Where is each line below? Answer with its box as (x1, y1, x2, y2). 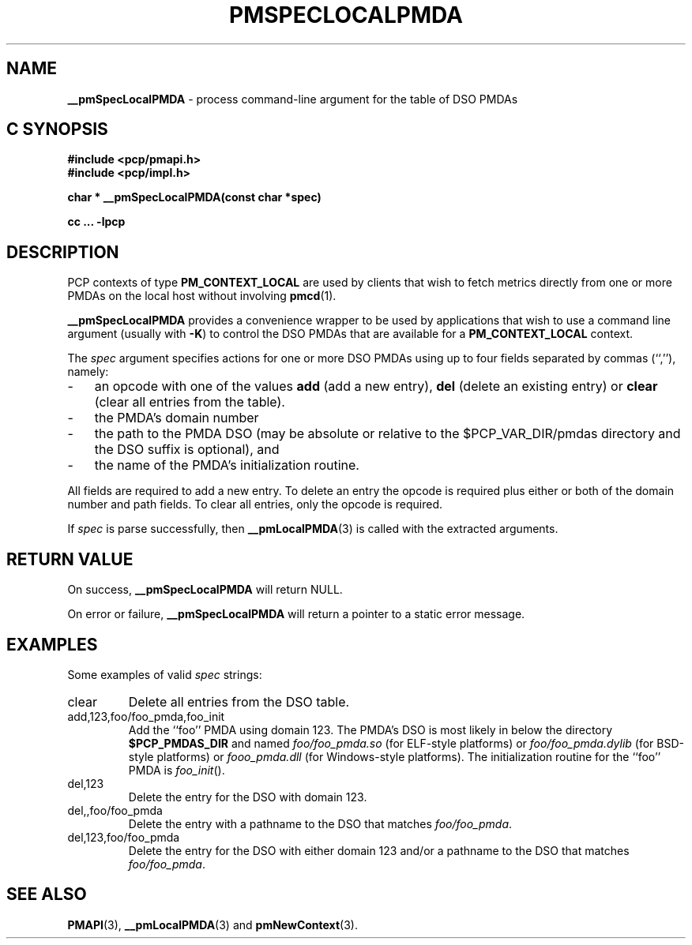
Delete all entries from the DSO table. (128, 693, 350, 710)
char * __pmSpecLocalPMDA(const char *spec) (67, 190, 322, 204)
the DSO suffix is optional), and (94, 441, 280, 458)
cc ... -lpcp (67, 215, 126, 229)
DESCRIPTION (6, 242, 119, 262)
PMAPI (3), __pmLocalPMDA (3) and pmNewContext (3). (67, 917, 358, 932)
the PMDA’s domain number (94, 410, 259, 426)
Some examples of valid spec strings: (67, 667, 262, 681)
